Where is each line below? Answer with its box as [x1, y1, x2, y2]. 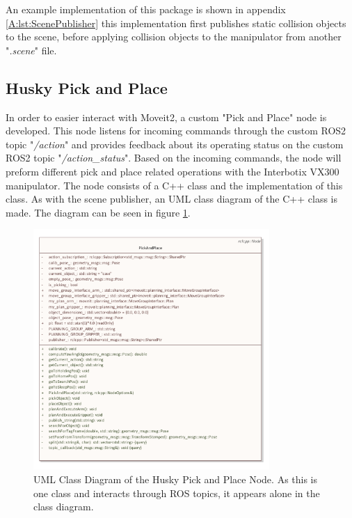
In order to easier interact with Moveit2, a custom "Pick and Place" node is [6, 109, 327, 124]
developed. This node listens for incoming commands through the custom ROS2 [6, 123, 346, 138]
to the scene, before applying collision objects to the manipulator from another [6, 29, 342, 44]
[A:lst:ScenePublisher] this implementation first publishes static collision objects [6, 15, 346, 30]
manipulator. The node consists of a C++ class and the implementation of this [6, 178, 343, 192]
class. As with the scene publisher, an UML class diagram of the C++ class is [6, 191, 337, 206]
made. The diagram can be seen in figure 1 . [6, 205, 191, 219]
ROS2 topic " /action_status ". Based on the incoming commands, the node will [6, 150, 342, 165]
